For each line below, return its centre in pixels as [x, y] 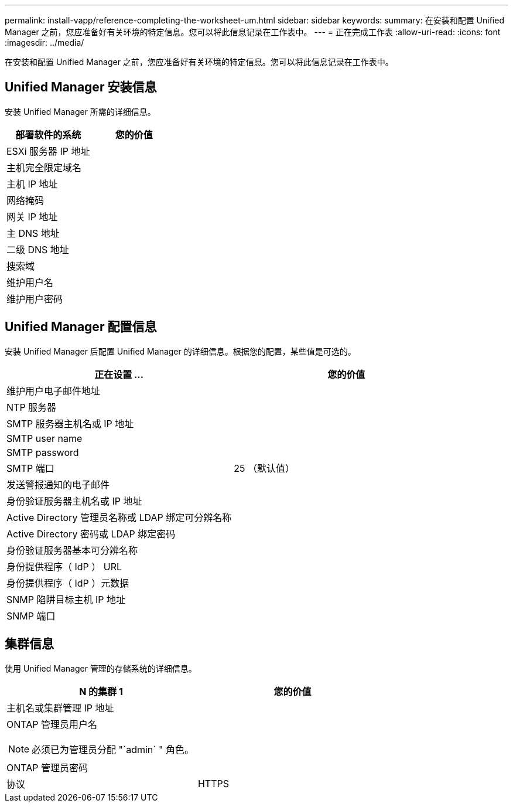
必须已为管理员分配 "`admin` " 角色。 [113, 749]
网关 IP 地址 [32, 217]
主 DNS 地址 [33, 233]
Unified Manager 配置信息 [81, 327]
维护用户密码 [35, 299]
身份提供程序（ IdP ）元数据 [68, 583]
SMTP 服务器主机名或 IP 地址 [70, 423]
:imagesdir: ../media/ [45, 42]
